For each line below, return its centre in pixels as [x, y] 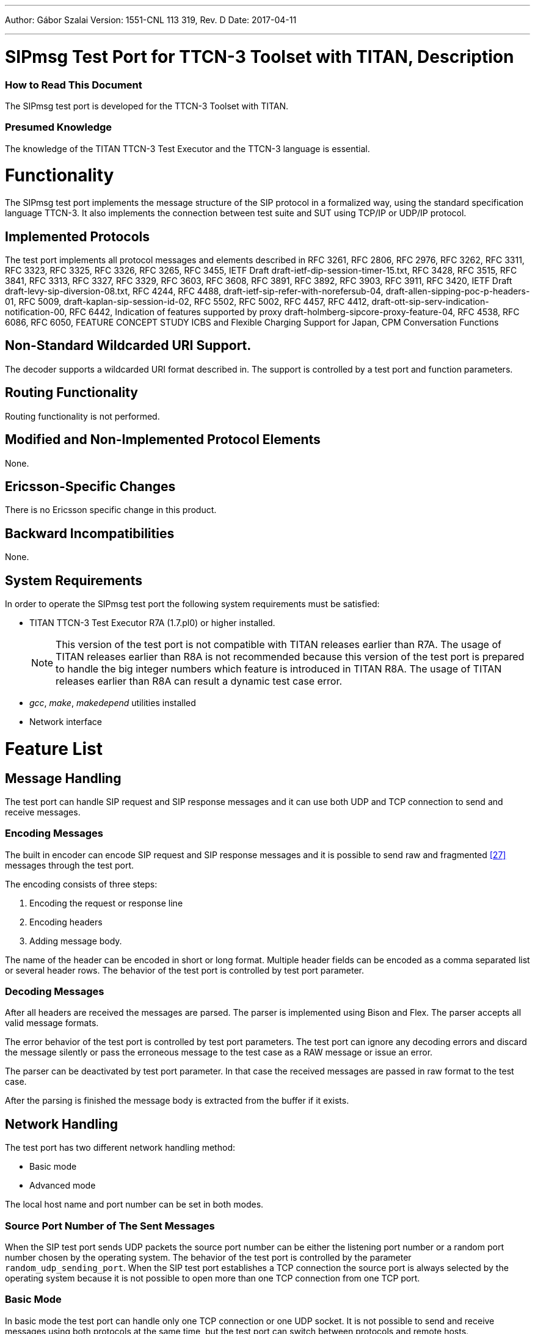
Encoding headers [66, 922]
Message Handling [63, 778]
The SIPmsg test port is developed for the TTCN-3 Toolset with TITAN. [147, 106]
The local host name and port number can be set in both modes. [134, 1205]
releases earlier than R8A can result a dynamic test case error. [199, 681]
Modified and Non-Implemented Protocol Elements [163, 440]
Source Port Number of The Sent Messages [110, 1226]
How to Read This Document [74, 85]
